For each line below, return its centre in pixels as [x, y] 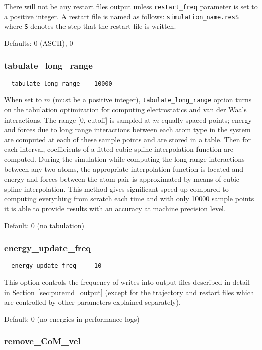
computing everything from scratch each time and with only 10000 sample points [129, 198]
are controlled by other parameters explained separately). [92, 302]
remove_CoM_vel [42, 341]
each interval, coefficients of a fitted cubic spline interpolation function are [119, 149]
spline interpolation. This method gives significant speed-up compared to [116, 188]
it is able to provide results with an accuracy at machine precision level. [115, 209]
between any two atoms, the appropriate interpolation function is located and [124, 169]
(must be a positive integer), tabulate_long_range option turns [152, 100]
